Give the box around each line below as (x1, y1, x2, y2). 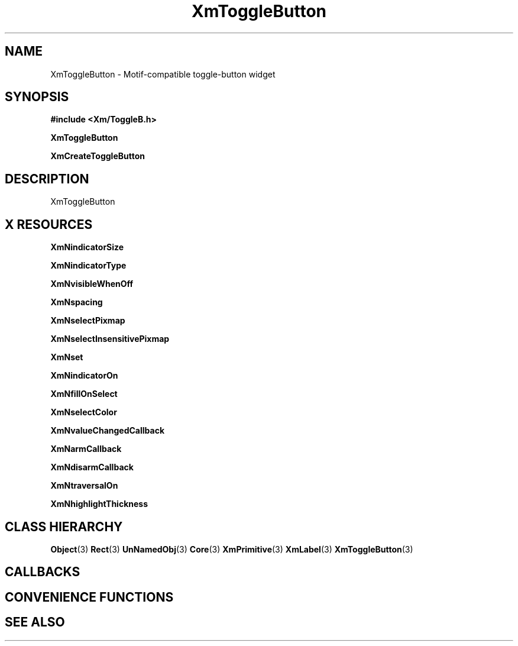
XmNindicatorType (50, 260, 127, 271)
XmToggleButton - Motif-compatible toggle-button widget (50, 69, 276, 79)
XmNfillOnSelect (50, 389, 118, 399)
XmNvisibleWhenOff (50, 279, 134, 289)
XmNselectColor (50, 407, 117, 418)
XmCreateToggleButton (50, 151, 145, 161)
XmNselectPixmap (50, 315, 125, 326)
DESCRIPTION (5, 171, 89, 186)
